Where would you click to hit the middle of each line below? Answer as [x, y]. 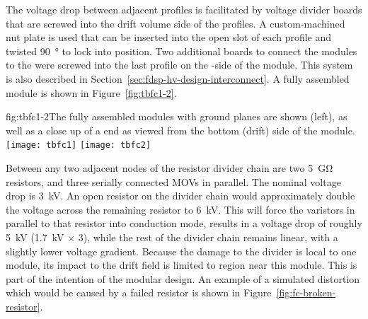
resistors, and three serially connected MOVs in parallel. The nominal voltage [173, 181]
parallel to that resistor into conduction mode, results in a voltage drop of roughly [184, 223]
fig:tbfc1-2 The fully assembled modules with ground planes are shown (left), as [177, 116]
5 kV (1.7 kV [35, 237]
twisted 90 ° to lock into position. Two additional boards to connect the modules [182, 51]
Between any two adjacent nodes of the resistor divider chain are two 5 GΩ [169, 168]
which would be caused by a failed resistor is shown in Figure [139, 292]
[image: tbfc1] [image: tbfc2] [79, 145]
